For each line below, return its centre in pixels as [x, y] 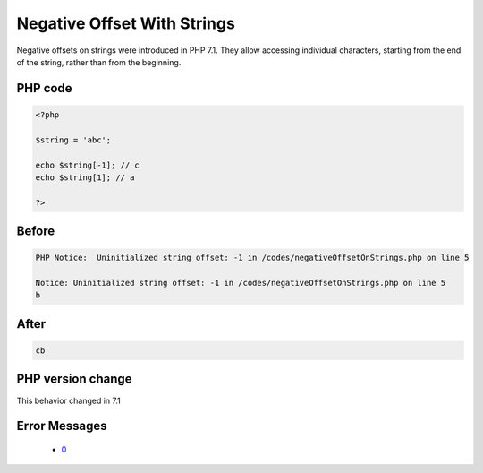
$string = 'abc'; [73, 140]
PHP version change [75, 379]
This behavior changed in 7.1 [68, 400]
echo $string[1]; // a [85, 177]
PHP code [44, 88]
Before [36, 232]
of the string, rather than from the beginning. [99, 62]
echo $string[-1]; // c [88, 165]
